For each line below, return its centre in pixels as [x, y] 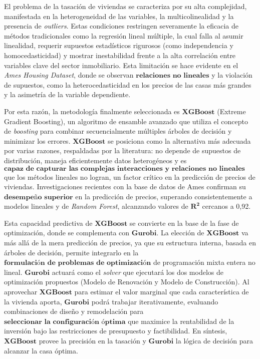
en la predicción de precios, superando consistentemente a [164, 196]
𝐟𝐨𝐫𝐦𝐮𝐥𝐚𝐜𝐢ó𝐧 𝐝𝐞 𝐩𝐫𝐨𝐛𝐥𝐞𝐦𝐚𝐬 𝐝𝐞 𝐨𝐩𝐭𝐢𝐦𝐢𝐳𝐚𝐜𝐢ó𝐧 [78, 263]
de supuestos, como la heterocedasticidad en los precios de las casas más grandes [128, 84]
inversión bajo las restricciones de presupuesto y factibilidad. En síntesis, [116, 331]
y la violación [232, 75]
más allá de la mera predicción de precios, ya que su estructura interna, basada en [130, 243]
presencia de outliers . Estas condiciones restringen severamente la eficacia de [121, 26]
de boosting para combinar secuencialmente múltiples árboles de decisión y [118, 131]
